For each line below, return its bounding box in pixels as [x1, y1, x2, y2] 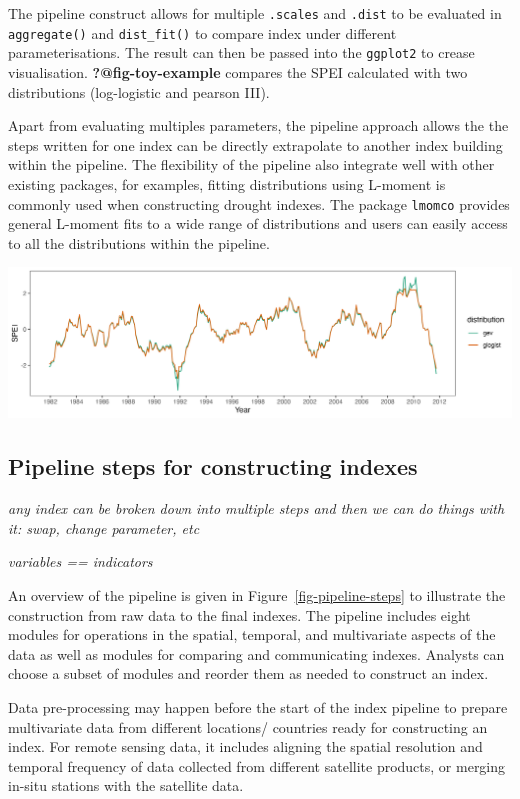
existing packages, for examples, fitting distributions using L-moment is [8, 173, 446, 194]
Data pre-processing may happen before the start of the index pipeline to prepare [8, 697, 508, 718]
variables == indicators [8, 551, 153, 572]
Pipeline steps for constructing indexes [8, 451, 418, 482]
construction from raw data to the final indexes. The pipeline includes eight [8, 604, 471, 625]
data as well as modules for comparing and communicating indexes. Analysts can [8, 643, 505, 664]
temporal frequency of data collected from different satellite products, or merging [8, 755, 506, 776]
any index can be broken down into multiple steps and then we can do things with [8, 498, 505, 519]
